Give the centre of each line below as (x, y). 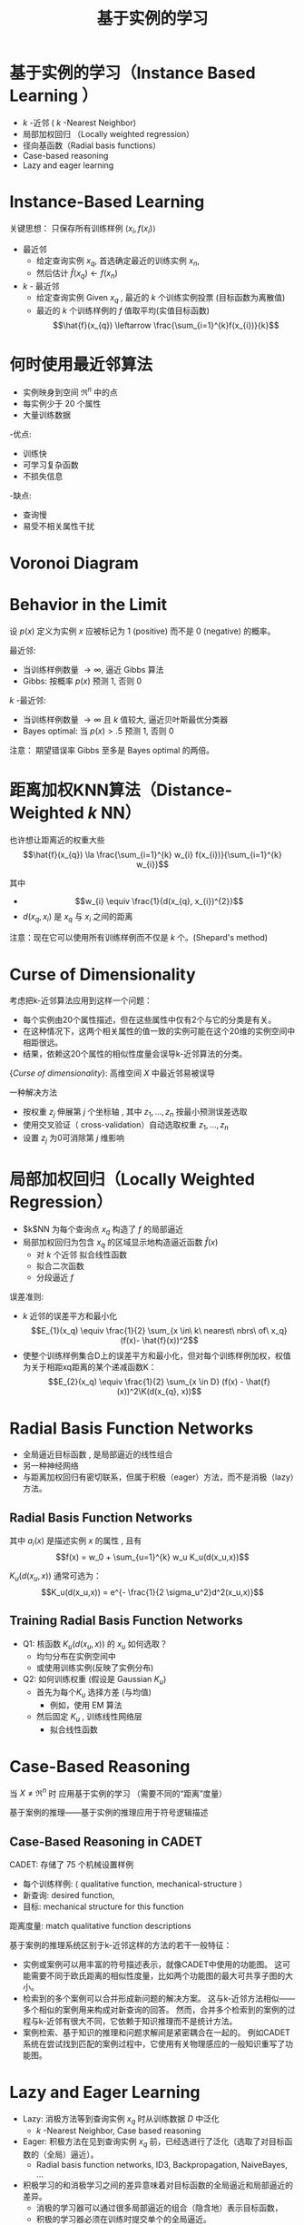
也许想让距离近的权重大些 (57, 840)
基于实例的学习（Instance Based (132, 73)
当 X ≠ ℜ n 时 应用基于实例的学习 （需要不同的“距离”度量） (118, 1792)
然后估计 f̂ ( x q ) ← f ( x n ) (77, 275)
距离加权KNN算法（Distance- (121, 790)
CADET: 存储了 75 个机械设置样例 (72, 1865)
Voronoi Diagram (74, 563)
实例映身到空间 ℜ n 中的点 (70, 391)
